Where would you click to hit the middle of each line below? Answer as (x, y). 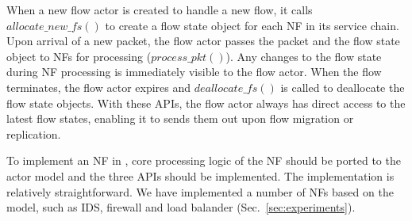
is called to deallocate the (343, 87)
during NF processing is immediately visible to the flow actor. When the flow (194, 72)
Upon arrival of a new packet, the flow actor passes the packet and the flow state (203, 41)
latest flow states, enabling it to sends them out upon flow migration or (180, 118)
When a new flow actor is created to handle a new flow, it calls (160, 10)
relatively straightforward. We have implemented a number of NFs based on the (200, 191)
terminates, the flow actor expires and (99, 87)
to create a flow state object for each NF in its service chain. (252, 25)
